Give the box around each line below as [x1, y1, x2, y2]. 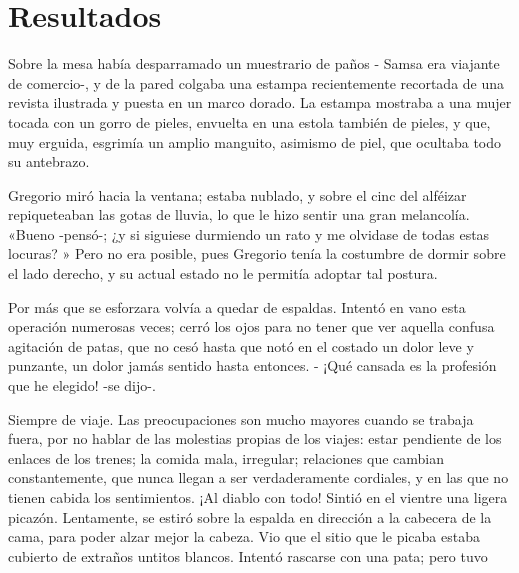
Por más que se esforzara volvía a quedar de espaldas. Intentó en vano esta [8, 296, 466, 317]
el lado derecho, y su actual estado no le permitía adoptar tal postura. [8, 263, 438, 284]
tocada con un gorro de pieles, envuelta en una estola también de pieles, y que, [8, 111, 491, 132]
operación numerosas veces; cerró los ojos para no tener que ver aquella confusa [8, 316, 495, 337]
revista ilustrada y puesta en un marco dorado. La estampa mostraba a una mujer [8, 92, 512, 113]
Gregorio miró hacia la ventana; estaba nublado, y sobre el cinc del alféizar [8, 184, 467, 205]
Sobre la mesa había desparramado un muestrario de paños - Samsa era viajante [8, 53, 500, 74]
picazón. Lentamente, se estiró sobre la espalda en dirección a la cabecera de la [8, 506, 492, 527]
